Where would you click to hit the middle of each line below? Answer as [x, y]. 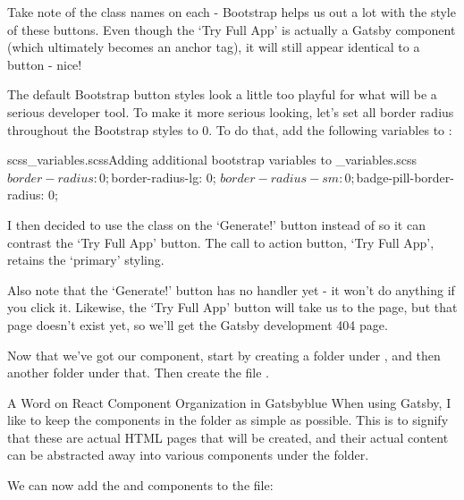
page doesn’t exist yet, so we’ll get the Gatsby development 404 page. [198, 324]
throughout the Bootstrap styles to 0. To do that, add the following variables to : [230, 129]
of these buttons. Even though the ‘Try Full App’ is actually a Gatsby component [232, 29]
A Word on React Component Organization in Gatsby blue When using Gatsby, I [229, 402]
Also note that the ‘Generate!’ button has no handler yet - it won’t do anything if [231, 289]
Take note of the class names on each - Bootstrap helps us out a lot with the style [232, 12]
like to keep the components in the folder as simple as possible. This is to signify [228, 420]
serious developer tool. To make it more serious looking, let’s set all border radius [231, 111]
